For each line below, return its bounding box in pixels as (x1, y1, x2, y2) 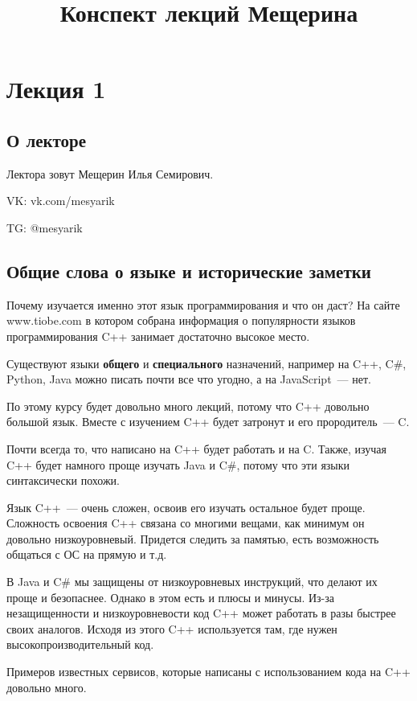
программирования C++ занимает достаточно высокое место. (6, 327, 310, 344)
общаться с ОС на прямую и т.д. (6, 546, 167, 563)
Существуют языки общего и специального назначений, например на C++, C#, (6, 355, 407, 371)
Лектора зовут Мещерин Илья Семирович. (6, 165, 214, 182)
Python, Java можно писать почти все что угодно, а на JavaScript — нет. (6, 371, 371, 387)
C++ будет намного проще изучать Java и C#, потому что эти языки (6, 456, 350, 473)
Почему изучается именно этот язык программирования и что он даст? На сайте (6, 296, 400, 313)
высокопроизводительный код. (6, 636, 154, 653)
